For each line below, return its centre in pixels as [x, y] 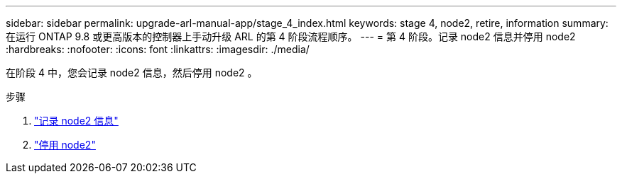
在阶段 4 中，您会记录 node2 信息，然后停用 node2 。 [132, 73]
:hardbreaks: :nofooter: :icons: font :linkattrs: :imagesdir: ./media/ [158, 49]
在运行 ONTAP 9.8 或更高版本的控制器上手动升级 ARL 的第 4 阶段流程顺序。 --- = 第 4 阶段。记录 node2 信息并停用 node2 [291, 36]
